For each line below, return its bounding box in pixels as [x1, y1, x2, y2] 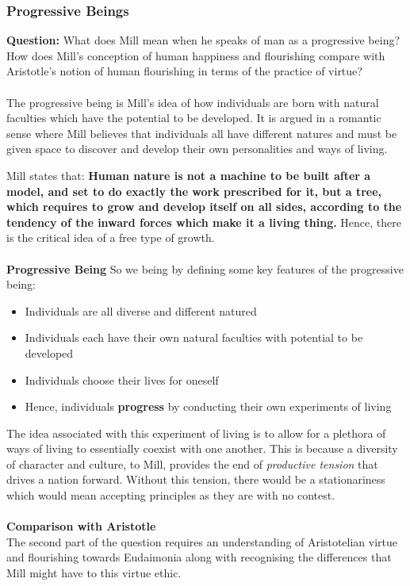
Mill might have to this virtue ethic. [6, 565, 182, 581]
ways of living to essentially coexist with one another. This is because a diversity [6, 440, 398, 457]
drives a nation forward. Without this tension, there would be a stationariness [6, 471, 385, 488]
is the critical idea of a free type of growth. [6, 229, 215, 246]
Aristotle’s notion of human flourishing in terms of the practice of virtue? [6, 63, 362, 79]
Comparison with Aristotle [6, 518, 156, 534]
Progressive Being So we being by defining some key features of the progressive [6, 260, 404, 277]
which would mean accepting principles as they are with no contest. [6, 487, 335, 504]
